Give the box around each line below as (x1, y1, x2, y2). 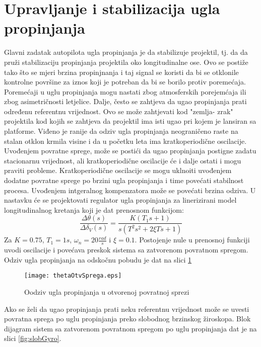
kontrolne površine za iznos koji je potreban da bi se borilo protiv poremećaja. (4, 76, 246, 87)
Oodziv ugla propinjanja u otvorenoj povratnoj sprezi (24, 286, 189, 297)
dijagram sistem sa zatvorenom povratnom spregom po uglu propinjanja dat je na (4, 323, 257, 333)
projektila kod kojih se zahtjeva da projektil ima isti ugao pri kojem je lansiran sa (4, 116, 256, 126)
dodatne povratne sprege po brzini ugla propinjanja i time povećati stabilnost (4, 175, 244, 186)
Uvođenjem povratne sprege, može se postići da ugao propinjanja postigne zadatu (4, 145, 256, 156)
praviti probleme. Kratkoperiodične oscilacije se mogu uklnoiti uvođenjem (4, 165, 232, 176)
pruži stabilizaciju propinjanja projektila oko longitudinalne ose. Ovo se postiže (4, 56, 248, 67)
